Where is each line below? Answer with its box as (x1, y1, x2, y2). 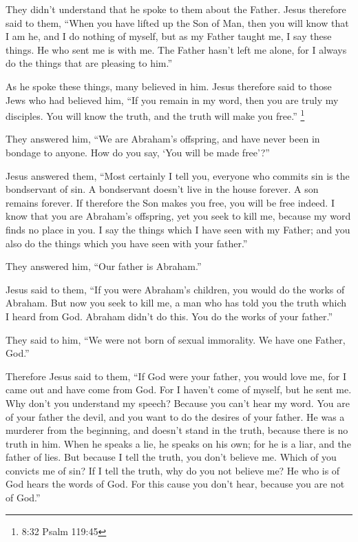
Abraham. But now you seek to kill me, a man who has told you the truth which (6, 295, 347, 310)
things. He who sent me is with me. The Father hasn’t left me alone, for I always (6, 42, 347, 56)
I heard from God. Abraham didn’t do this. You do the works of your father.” (6, 309, 333, 323)
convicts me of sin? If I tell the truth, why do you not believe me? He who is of (6, 463, 340, 477)
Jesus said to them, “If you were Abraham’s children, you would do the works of (6, 282, 345, 296)
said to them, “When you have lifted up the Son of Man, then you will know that (6, 15, 349, 30)
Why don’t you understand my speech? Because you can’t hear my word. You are (6, 395, 350, 410)
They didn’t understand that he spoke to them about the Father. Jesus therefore (6, 2, 346, 16)
